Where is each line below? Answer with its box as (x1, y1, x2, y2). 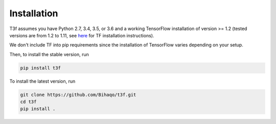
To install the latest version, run (9, 78, 76, 84)
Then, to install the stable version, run (9, 51, 89, 57)
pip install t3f (20, 65, 61, 71)
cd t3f (20, 99, 37, 105)
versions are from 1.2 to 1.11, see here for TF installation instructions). (9, 32, 154, 38)
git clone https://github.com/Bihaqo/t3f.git (20, 92, 136, 97)
